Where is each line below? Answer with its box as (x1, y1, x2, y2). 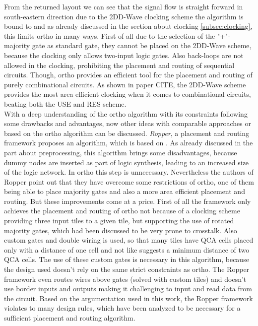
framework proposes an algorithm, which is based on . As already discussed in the (4, 137, 253, 148)
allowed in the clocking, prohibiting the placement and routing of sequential (4, 60, 235, 70)
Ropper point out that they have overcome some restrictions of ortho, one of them (4, 176, 254, 187)
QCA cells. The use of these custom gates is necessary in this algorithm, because (4, 254, 249, 264)
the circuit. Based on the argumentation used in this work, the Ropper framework (4, 293, 253, 303)
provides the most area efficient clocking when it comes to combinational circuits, (4, 89, 251, 99)
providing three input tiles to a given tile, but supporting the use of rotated (4, 215, 234, 226)
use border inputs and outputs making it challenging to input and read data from (4, 283, 252, 294)
